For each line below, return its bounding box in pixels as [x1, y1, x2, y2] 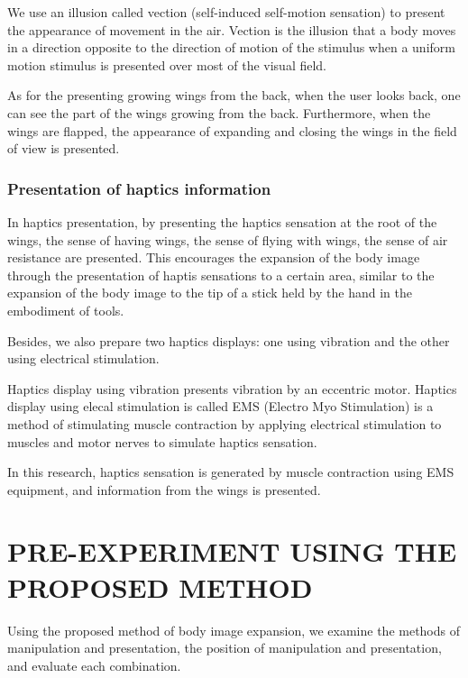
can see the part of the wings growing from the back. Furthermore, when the [7, 103, 431, 122]
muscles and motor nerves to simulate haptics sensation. [7, 432, 317, 451]
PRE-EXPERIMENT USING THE [7, 533, 457, 570]
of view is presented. [7, 139, 120, 158]
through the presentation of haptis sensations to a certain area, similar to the [7, 265, 435, 284]
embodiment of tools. [7, 300, 124, 319]
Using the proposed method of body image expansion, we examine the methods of [7, 620, 461, 639]
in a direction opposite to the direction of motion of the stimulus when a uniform [7, 38, 455, 57]
